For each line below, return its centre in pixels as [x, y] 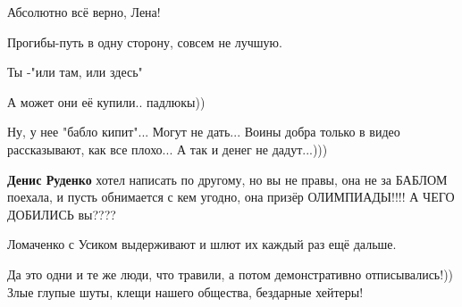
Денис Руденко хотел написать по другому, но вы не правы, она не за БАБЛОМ [227, 179]
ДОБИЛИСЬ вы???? [62, 214]
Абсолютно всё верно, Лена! [84, 12]
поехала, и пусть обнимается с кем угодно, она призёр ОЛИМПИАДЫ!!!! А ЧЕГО [231, 197]
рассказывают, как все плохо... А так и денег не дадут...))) [168, 149]
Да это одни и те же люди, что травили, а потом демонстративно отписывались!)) [231, 274]
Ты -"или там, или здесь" [75, 72]
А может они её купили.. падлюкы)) [106, 101]
